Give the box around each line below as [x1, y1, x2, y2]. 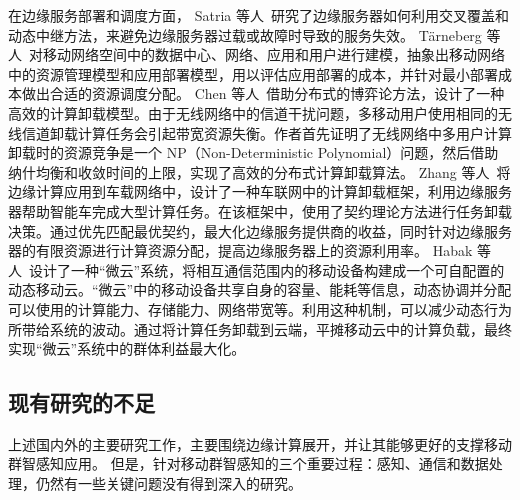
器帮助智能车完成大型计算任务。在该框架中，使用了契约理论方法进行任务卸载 [8, 200, 512, 221]
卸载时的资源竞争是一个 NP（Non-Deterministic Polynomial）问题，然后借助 [8, 142, 499, 163]
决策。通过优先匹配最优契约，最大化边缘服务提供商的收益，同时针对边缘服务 [8, 220, 512, 241]
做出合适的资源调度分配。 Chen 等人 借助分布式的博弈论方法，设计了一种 [21, 83, 505, 104]
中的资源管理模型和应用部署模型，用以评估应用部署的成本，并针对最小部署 [8, 63, 498, 84]
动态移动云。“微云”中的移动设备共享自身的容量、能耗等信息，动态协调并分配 [8, 279, 512, 300]
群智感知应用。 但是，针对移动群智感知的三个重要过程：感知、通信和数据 [8, 453, 489, 474]
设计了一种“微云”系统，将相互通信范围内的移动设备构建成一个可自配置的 [29, 259, 505, 280]
